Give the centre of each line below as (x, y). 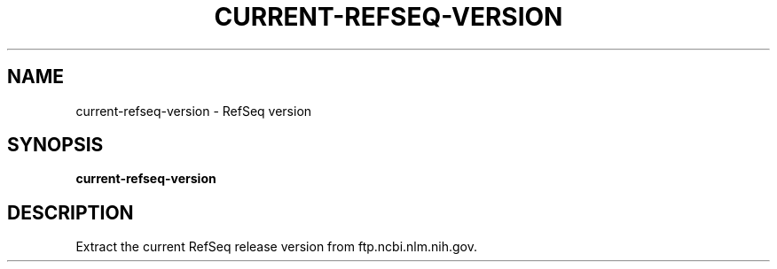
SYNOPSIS (55, 145)
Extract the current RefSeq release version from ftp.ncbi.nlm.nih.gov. (277, 247)
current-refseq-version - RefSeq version (194, 111)
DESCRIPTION (71, 212)
